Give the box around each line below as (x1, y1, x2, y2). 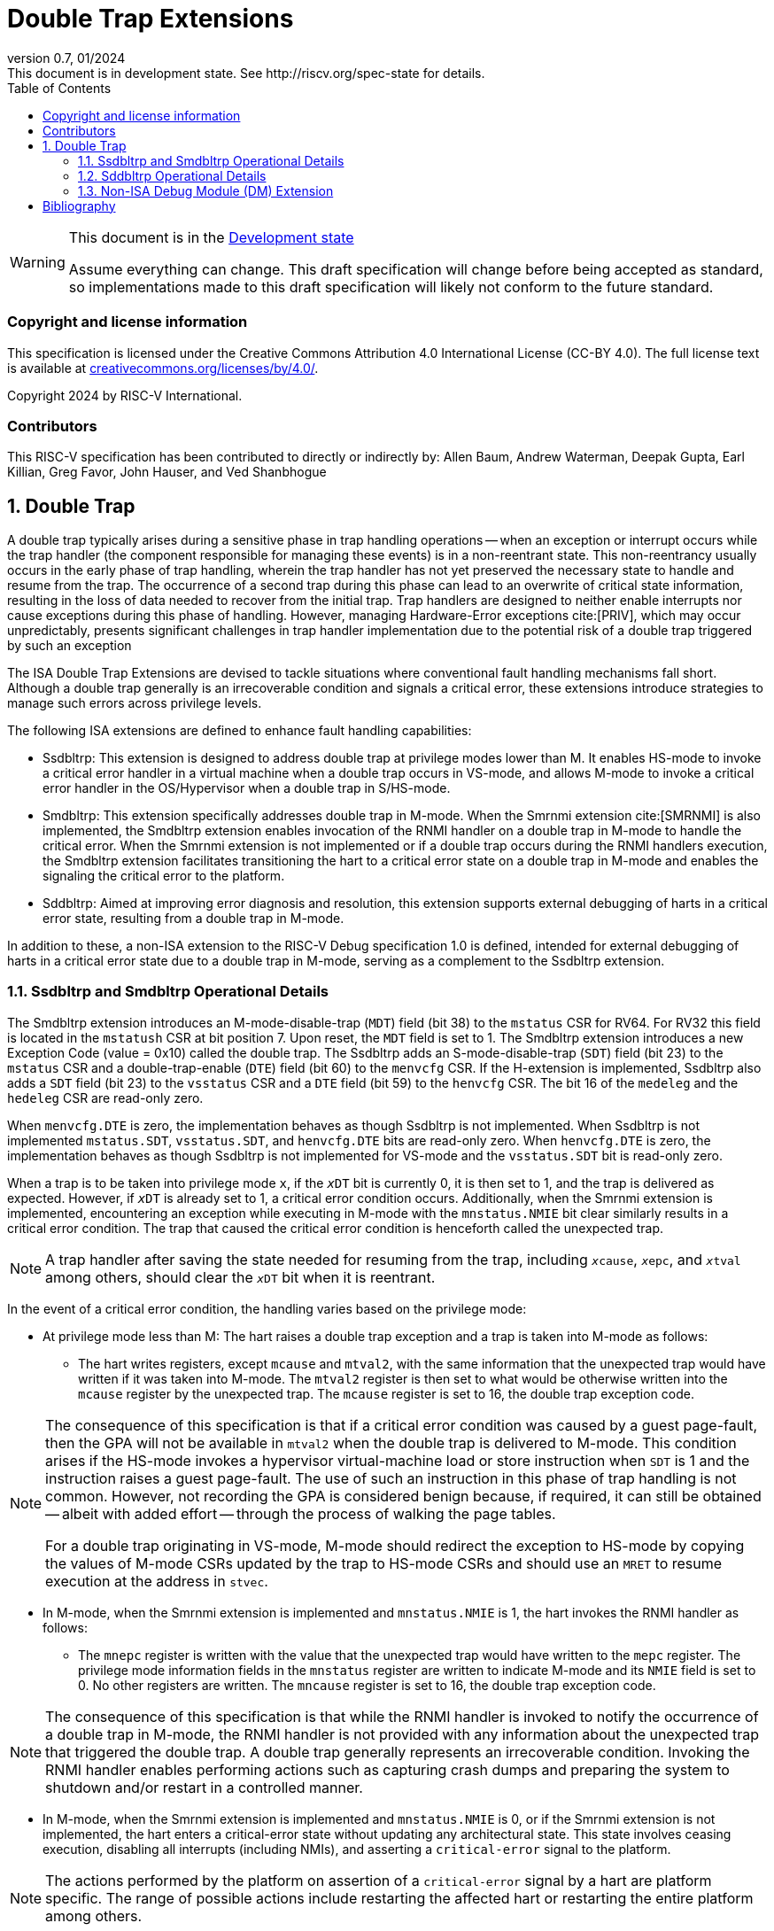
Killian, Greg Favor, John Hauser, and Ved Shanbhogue (7, 464, 327, 480)
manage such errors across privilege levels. (7, 695, 262, 711)
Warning (10, 252, 66, 271)
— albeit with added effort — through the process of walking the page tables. (45, 1504, 556, 1523)
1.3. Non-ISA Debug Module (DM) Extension (78, 182, 334, 198)
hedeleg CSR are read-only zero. (7, 1090, 204, 1105)
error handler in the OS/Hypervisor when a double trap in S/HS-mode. (43, 780, 451, 796)
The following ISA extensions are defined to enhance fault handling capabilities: (7, 723, 472, 739)
